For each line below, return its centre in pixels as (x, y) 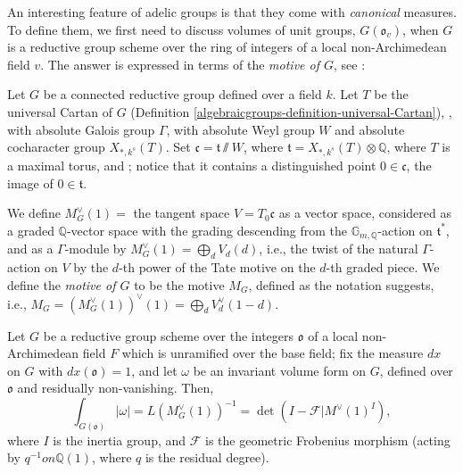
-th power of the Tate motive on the (217, 266)
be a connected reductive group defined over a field (182, 94)
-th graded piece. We (383, 266)
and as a (30, 249)
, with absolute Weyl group (240, 129)
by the (91, 266)
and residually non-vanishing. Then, (116, 388)
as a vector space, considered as (365, 213)
